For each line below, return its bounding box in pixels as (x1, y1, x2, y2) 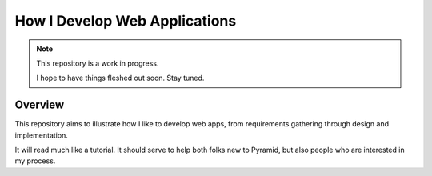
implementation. (14, 130, 68, 140)
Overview (14, 98, 65, 112)
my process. (14, 156, 56, 166)
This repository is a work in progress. (36, 58, 159, 68)
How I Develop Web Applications (14, 12, 237, 30)
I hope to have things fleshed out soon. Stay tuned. (36, 73, 205, 83)
